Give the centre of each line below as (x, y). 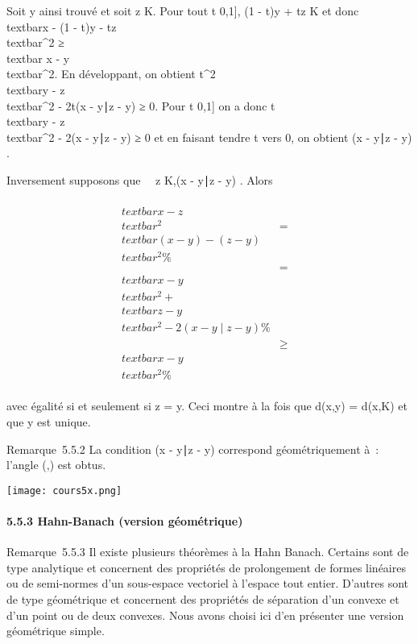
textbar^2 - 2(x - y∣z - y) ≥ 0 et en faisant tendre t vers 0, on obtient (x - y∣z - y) (209, 137)
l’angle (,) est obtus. (56, 465)
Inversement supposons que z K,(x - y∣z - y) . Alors (140, 179)
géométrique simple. (56, 631)
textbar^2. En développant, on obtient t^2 (111, 74)
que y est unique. (49, 421)
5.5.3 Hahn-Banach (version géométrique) (125, 520)
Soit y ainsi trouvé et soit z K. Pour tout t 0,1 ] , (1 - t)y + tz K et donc (183, 10)
